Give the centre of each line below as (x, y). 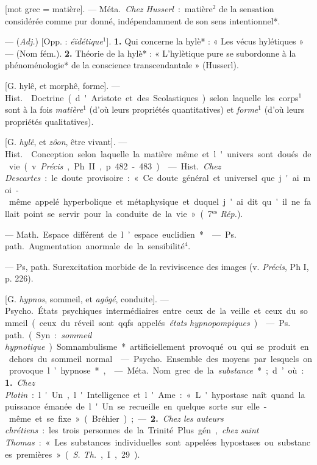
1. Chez (20, 382)
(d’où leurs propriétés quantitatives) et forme (174, 109)
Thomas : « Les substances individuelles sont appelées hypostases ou (139, 442)
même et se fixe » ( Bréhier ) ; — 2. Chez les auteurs (116, 418)
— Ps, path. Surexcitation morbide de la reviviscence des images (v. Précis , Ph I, (157, 266)
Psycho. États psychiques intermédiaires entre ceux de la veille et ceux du (151, 311)
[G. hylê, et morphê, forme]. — (62, 85)
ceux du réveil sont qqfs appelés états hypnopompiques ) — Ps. (165, 323)
